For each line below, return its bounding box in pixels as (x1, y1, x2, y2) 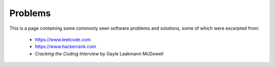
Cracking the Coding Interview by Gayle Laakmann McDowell (35, 50, 164, 56)
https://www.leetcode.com (35, 36, 91, 42)
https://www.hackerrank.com (35, 43, 96, 50)
